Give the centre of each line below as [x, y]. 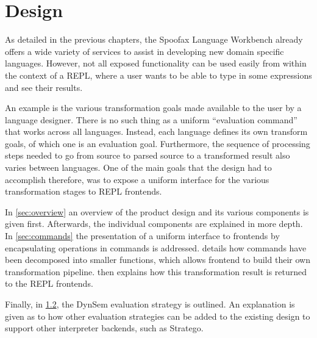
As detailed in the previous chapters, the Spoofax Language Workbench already [154, 39]
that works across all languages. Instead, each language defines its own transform [156, 131]
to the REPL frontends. [49, 283]
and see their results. [44, 87]
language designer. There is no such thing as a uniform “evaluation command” [151, 119]
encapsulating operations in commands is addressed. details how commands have [156, 247]
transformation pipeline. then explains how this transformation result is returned [156, 271]
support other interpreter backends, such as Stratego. [104, 328]
